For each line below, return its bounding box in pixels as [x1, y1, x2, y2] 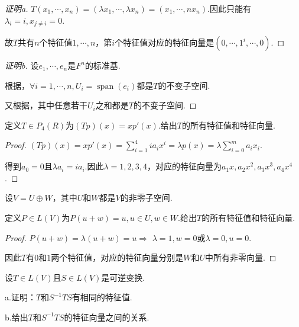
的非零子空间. [120, 191, 173, 204]
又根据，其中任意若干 [5, 99, 87, 111]
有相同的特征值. [71, 291, 132, 303]
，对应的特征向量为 [147, 160, 222, 172]
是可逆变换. [101, 271, 145, 283]
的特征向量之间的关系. [64, 310, 149, 323]
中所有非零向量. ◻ [204, 251, 277, 264]
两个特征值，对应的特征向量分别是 [51, 251, 184, 264]
